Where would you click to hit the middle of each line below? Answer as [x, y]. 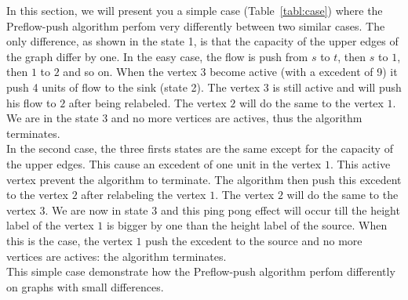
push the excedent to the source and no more [254, 240]
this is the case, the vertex [69, 240]
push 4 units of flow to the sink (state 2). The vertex [133, 87]
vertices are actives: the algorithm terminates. [117, 256]
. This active [360, 163]
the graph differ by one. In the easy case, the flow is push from [157, 56]
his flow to [31, 102]
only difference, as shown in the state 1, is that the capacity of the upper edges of [202, 41]
